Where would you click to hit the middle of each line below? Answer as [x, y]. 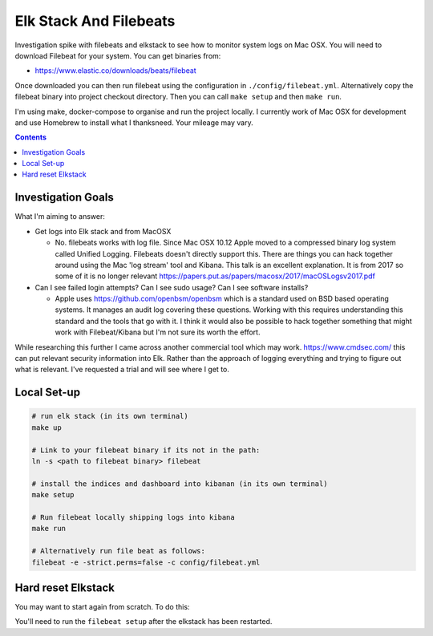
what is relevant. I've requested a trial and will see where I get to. [122, 370]
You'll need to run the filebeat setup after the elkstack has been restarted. [144, 622]
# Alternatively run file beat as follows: [119, 551]
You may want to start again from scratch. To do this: [102, 607]
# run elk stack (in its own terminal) [110, 416]
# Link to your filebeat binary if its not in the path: [146, 450]
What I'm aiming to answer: [60, 217]
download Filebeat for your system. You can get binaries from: [118, 55]
